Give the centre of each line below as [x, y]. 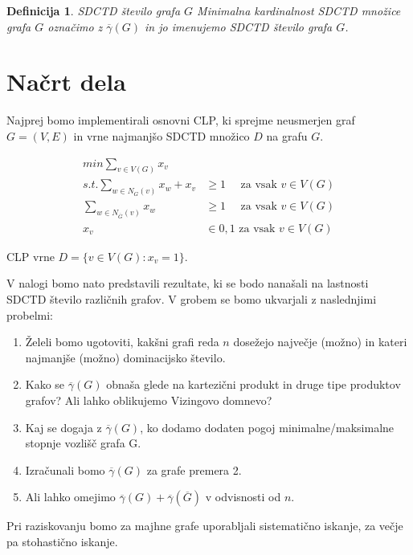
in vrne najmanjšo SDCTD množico [162, 135]
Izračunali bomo [65, 469]
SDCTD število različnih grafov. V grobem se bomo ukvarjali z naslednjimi [192, 299]
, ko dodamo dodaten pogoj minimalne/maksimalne [267, 427]
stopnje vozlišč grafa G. [83, 443]
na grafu [287, 135]
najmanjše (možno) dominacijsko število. [125, 357]
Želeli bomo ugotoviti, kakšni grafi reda [122, 342]
